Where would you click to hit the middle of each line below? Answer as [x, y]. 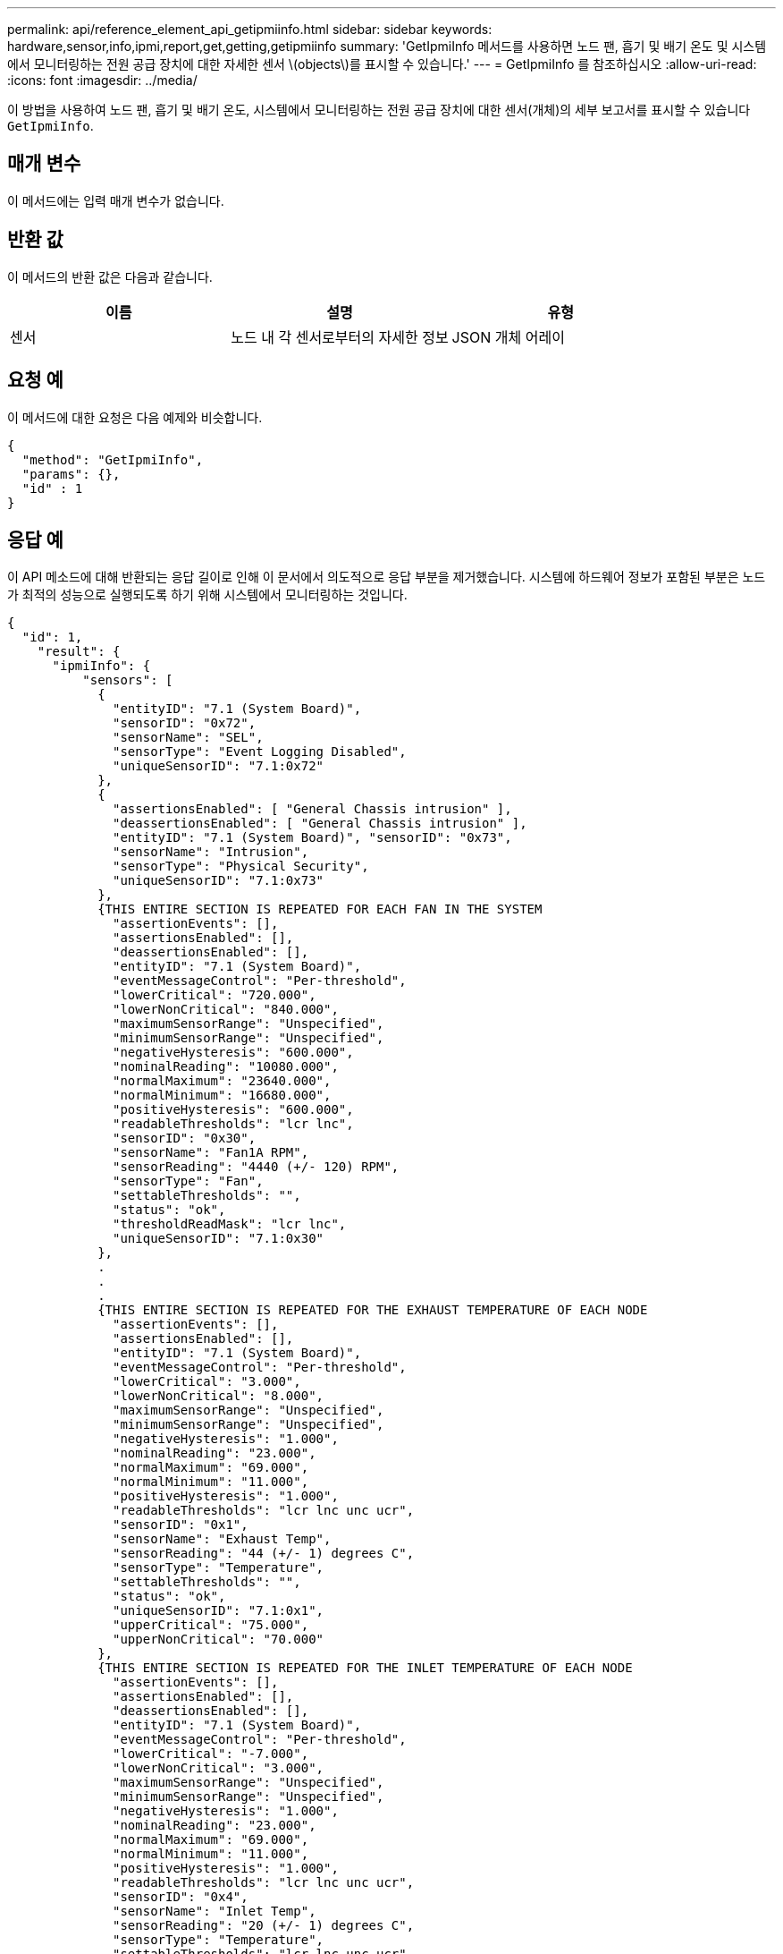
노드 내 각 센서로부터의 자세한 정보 [340, 337]
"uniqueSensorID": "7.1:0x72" [219, 766]
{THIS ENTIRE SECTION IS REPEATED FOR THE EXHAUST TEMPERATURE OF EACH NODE [373, 1310]
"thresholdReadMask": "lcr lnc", [230, 1224]
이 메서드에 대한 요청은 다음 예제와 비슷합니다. [135, 417]
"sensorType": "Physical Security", [241, 867]
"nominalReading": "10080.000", [226, 1067]
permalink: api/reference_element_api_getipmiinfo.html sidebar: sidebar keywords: [250, 29]
